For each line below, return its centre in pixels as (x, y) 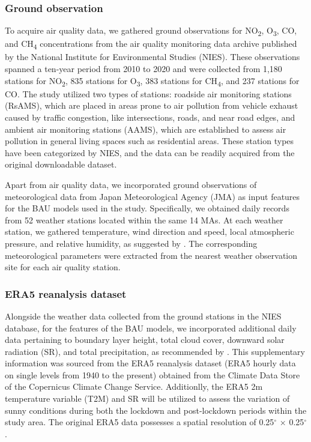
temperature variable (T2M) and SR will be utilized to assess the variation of (147, 398)
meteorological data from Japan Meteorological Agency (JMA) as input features (152, 196)
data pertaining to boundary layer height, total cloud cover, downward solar (145, 340)
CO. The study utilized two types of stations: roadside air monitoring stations (148, 93)
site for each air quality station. (63, 267)
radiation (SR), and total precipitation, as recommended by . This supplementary (155, 351)
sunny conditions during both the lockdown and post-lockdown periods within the (156, 410)
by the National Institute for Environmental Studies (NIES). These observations (152, 57)
